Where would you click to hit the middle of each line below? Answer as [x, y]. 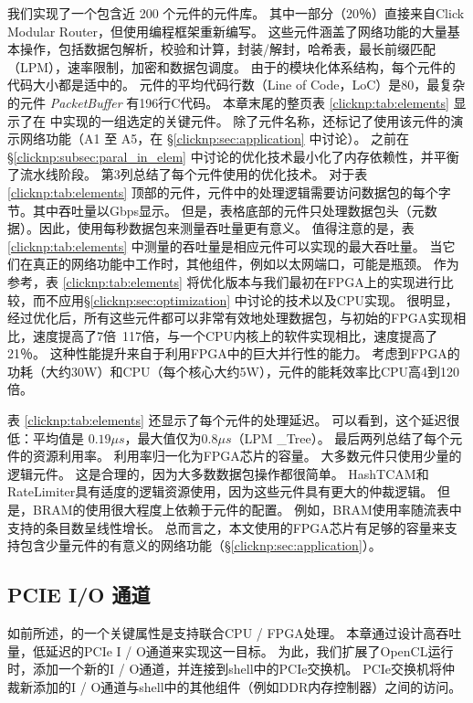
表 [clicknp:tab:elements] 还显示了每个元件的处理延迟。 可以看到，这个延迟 [227, 420]
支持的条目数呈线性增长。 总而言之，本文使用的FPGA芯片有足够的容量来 [226, 527]
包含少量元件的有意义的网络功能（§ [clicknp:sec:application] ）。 [200, 545]
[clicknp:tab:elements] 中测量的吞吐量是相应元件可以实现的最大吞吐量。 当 [225, 245]
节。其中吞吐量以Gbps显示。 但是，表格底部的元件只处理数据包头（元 [216, 210]
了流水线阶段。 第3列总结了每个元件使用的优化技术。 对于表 [188, 174]
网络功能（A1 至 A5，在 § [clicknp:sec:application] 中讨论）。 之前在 [215, 138]
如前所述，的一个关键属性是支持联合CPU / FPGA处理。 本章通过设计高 [222, 633]
